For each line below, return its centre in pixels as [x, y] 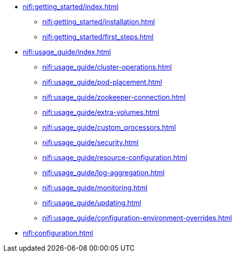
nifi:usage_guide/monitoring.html [95, 188]
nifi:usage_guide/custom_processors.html [109, 127]
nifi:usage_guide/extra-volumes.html [101, 112]
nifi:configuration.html [58, 233]
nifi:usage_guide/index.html [67, 52]
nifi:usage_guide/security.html [91, 142]
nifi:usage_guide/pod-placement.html [102, 82]
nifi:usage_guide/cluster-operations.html [107, 67]
